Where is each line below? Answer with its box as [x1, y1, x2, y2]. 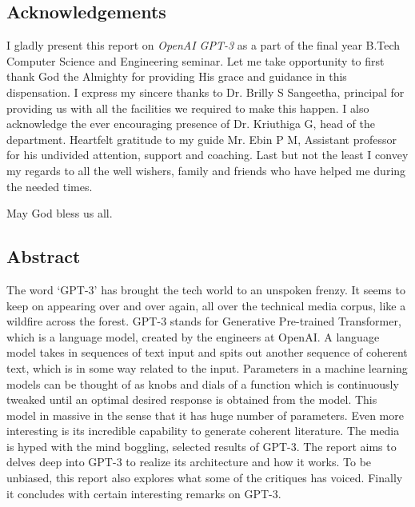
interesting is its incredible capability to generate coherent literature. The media [6, 422, 400, 439]
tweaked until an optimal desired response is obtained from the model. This [6, 391, 377, 408]
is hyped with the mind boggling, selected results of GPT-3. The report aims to [6, 437, 397, 454]
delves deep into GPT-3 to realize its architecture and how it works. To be [6, 453, 372, 470]
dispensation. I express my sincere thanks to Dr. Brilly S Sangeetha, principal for [6, 83, 405, 100]
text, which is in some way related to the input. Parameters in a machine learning [6, 359, 408, 376]
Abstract [6, 244, 81, 269]
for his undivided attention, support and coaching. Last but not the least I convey [6, 146, 409, 163]
